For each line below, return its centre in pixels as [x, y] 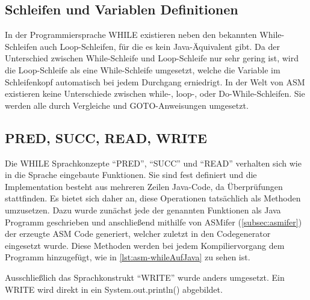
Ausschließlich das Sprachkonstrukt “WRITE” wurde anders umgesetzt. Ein [145, 277]
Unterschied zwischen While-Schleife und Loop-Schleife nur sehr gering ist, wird [152, 58]
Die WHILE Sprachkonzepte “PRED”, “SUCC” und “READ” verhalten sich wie [153, 163]
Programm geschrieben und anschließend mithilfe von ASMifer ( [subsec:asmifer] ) [153, 222]
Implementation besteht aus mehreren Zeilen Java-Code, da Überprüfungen [144, 186]
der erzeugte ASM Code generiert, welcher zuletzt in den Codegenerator [138, 234]
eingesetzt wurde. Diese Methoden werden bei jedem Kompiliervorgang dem [145, 245]
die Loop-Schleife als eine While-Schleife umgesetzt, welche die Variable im [143, 69]
